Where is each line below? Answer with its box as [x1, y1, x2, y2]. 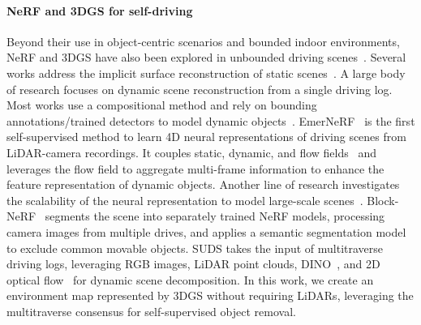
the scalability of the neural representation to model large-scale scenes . [6, 191, 363, 208]
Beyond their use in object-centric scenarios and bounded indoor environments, [6, 32, 400, 49]
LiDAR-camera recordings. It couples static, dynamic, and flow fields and [6, 143, 376, 160]
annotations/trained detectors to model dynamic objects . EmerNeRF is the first [6, 112, 415, 129]
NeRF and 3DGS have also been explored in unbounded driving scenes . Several [6, 49, 406, 66]
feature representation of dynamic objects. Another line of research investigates [6, 176, 400, 193]
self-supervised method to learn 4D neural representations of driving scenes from [6, 128, 406, 145]
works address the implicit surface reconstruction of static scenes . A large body [6, 64, 406, 81]
